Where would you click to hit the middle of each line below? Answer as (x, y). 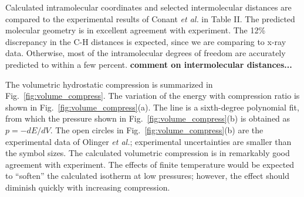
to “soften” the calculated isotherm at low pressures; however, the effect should (147, 176)
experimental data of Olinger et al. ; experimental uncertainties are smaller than (148, 141)
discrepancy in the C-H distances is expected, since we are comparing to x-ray (146, 41)
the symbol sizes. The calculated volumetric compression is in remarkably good (148, 153)
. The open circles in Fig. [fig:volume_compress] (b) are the (157, 129)
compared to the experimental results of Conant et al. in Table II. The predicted (150, 18)
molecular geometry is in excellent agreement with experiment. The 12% (136, 30)
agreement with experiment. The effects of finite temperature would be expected (150, 164)
